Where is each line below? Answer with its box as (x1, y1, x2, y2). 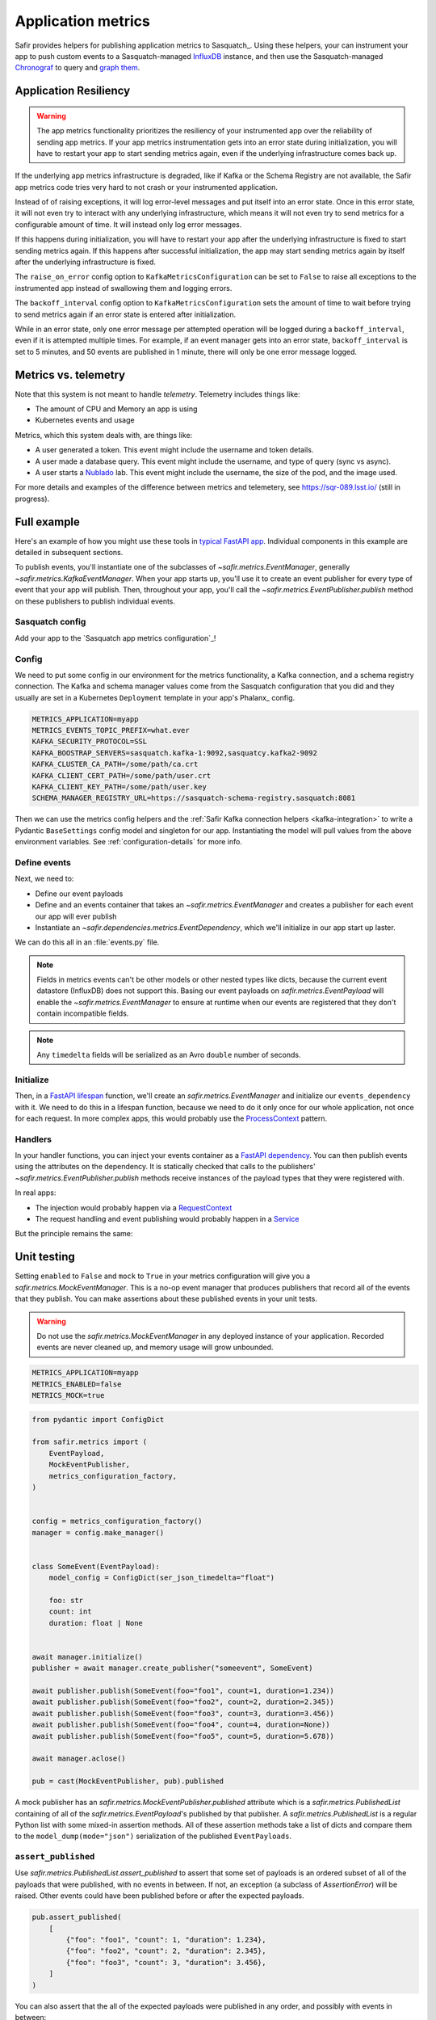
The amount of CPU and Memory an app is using (35, 404, 198, 414)
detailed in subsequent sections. (15, 548, 124, 558)
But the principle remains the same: (15, 1229, 133, 1239)
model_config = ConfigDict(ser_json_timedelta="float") (48, 1573, 275, 1583)
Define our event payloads (35, 889, 124, 898)
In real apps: (15, 1188, 57, 1197)
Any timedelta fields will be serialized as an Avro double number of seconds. (36, 1050, 301, 1060)
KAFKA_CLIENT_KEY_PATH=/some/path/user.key (31, 782, 208, 792)
